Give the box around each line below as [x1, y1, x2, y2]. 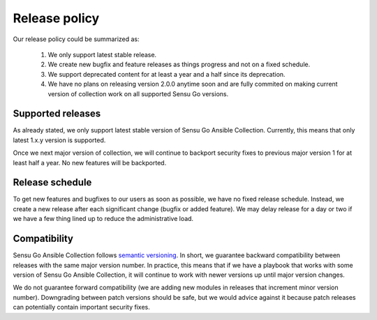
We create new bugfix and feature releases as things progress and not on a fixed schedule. [47, 60, 311, 69]
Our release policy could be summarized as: [13, 35, 140, 43]
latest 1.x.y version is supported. [13, 136, 106, 144]
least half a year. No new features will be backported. [13, 158, 167, 167]
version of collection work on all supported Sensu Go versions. [47, 89, 229, 98]
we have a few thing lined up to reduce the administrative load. [13, 215, 194, 223]
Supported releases [13, 108, 101, 120]
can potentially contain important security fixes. [13, 303, 150, 312]
